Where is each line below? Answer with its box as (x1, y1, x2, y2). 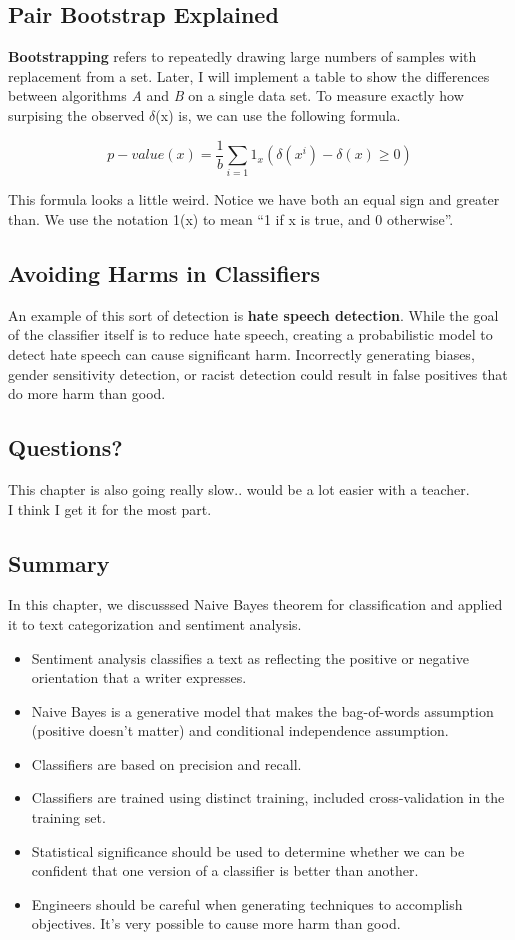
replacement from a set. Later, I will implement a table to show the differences (8, 65, 490, 86)
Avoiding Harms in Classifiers (8, 257, 321, 288)
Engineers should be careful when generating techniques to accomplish (31, 893, 463, 914)
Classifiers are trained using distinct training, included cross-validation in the (31, 787, 505, 808)
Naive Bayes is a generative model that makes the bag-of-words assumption (31, 700, 494, 721)
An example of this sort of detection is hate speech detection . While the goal (8, 304, 499, 325)
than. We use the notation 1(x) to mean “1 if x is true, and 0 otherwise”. (8, 208, 454, 229)
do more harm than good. (8, 383, 166, 404)
